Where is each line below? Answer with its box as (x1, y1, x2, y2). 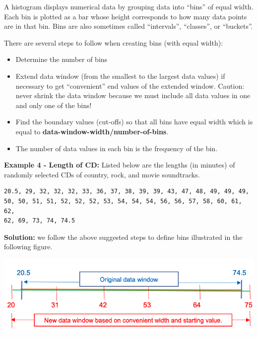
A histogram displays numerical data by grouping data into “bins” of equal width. (4, 1, 254, 11)
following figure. (4, 241, 53, 252)
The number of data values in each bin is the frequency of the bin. (15, 143, 218, 153)
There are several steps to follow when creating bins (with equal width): (4, 37, 223, 48)
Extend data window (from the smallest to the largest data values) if (15, 70, 225, 81)
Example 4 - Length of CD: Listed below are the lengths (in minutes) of (4, 160, 235, 170)
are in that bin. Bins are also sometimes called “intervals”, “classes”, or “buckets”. (4, 21, 253, 31)
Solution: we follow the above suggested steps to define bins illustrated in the (4, 231, 243, 242)
